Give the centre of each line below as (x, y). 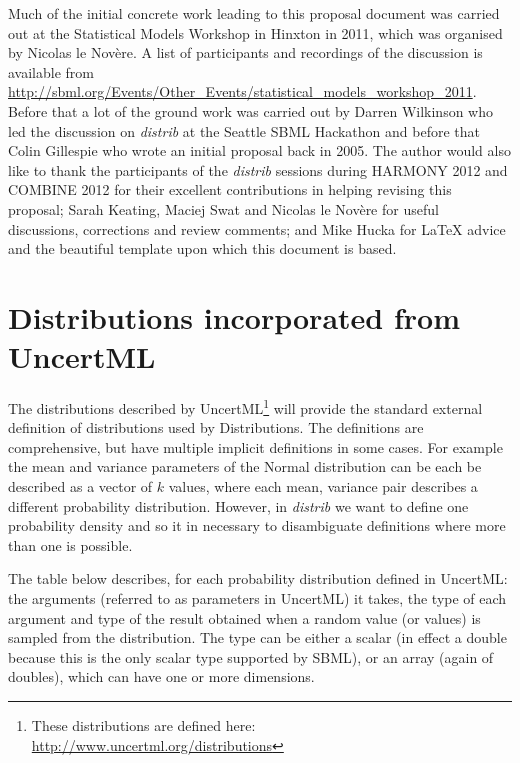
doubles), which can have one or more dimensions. (161, 676)
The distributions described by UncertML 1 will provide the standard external (245, 406)
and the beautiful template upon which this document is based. (202, 248)
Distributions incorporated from (234, 316)
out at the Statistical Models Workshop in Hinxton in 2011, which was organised (255, 32)
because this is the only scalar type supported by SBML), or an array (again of (251, 656)
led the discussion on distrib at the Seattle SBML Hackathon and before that (244, 130)
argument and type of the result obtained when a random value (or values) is (244, 617)
